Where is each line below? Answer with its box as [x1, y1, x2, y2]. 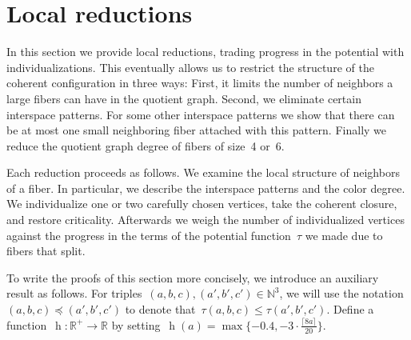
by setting [111, 316, 161, 333]
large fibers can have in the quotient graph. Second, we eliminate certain [6, 90, 361, 106]
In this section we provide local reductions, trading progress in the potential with [6, 43, 405, 60]
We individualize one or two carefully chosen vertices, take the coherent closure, [6, 195, 397, 212]
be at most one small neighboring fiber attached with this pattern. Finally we [6, 122, 387, 138]
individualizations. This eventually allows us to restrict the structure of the [6, 58, 374, 75]
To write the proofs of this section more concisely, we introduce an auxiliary [6, 269, 379, 286]
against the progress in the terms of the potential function [6, 226, 291, 243]
